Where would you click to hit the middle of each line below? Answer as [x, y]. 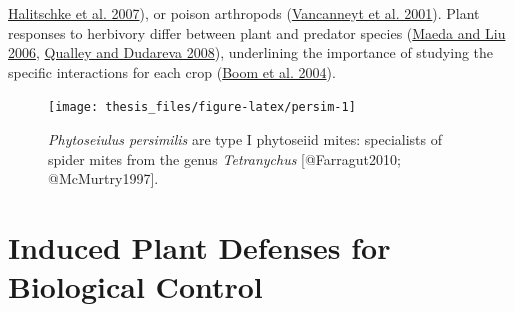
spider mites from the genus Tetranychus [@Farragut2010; [224, 158]
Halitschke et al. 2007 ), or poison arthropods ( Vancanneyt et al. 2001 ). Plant [244, 13]
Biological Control [135, 286]
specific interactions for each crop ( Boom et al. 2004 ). [172, 71]
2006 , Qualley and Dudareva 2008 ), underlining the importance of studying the [251, 52]
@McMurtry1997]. [103, 178]
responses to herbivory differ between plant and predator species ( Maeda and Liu [257, 32]
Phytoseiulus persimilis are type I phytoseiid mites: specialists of [245, 139]
